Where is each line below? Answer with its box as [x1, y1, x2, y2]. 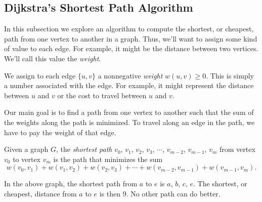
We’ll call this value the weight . [4, 53, 101, 63]
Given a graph [4, 144, 49, 154]
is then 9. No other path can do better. [99, 188, 221, 198]
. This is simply [206, 70, 254, 80]
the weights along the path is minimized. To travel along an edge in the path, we [4, 116, 255, 127]
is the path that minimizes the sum [53, 153, 163, 164]
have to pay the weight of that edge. [4, 127, 116, 137]
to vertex [13, 153, 41, 164]
